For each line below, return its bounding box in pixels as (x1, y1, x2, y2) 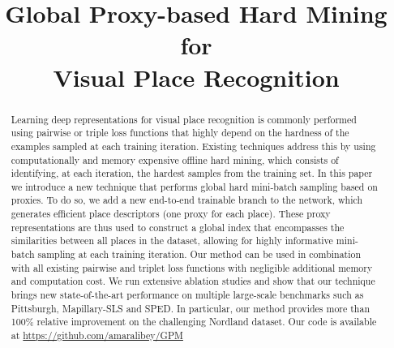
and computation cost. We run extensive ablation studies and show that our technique (11, 274, 375, 288)
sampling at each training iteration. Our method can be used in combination (37, 247, 362, 261)
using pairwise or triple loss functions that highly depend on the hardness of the (11, 126, 349, 140)
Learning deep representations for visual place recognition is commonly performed (11, 112, 357, 126)
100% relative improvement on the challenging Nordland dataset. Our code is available (11, 315, 377, 329)
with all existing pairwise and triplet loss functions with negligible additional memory (11, 260, 373, 274)
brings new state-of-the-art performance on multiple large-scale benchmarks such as (11, 288, 364, 302)
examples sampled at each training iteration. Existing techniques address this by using (11, 139, 376, 153)
